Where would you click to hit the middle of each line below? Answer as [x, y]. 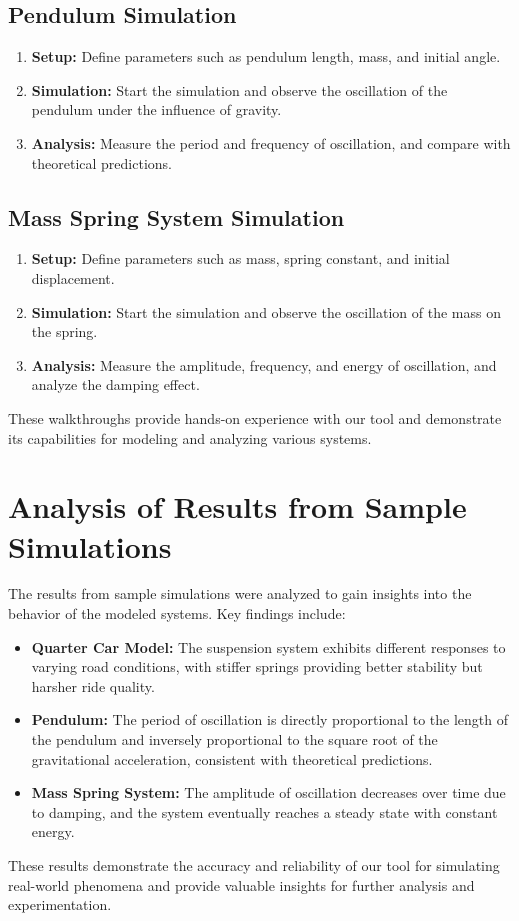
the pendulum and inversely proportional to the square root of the [234, 739]
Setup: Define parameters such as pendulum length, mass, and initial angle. [266, 56]
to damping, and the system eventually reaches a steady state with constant [264, 811]
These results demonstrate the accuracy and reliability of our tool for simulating [254, 864]
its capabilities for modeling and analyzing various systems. [190, 437]
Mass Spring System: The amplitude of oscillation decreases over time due [268, 792]
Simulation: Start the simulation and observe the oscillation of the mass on [266, 311]
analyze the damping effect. [115, 384]
